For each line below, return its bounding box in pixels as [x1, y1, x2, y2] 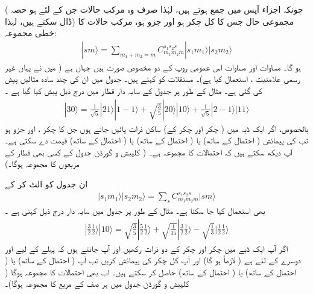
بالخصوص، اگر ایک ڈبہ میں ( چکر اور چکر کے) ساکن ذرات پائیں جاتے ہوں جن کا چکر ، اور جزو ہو [5, 122, 309, 134]
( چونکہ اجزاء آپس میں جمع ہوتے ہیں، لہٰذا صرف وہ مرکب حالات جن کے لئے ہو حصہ [5, 3, 303, 15]
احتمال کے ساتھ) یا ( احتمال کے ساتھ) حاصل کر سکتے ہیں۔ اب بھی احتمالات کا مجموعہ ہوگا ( [5, 265, 296, 278]
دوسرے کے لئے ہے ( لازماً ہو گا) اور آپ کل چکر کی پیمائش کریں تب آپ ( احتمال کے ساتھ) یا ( [5, 254, 301, 266]
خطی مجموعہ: [5, 27, 57, 39]
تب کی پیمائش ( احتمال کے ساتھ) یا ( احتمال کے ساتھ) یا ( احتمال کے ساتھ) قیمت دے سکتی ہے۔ [5, 134, 308, 146]
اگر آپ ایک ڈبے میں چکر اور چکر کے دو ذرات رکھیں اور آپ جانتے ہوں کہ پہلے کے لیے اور [5, 242, 288, 254]
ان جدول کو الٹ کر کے [5, 178, 88, 190]
